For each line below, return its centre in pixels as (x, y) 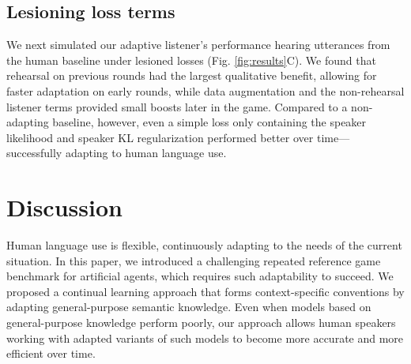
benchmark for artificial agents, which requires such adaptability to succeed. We (200, 276)
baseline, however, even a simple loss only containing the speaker (209, 122)
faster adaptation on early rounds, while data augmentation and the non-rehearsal (205, 90)
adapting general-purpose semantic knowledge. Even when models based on (189, 307)
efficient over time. (51, 353)
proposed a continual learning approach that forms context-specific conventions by (205, 291)
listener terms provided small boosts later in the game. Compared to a (177, 106)
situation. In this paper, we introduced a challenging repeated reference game (194, 260)
